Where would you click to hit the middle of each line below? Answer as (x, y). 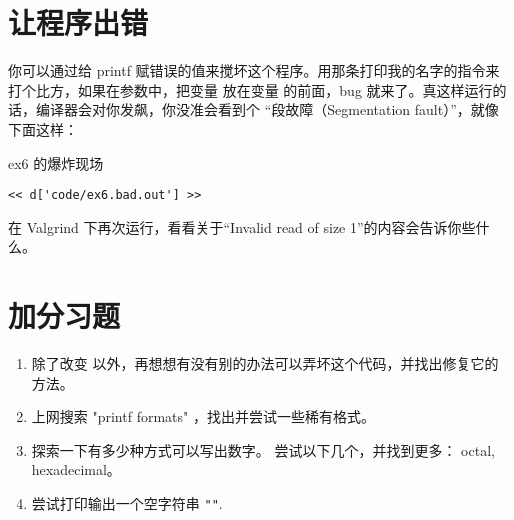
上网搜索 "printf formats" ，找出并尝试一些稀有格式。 (203, 416)
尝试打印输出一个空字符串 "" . (127, 503)
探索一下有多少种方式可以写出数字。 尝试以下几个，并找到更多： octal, (263, 449)
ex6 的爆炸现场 (56, 162)
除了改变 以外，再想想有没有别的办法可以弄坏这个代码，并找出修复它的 (265, 363)
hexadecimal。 (76, 469)
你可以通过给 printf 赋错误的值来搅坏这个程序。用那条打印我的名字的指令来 (254, 70)
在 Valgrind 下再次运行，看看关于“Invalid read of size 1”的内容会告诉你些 (242, 226)
